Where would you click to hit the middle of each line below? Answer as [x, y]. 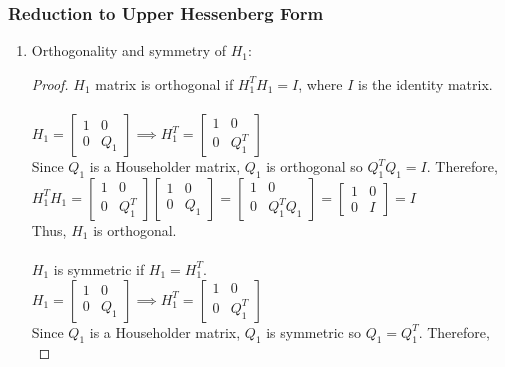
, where [320, 83]
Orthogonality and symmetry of [129, 50]
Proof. [50, 83]
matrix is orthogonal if [164, 83]
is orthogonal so [314, 166]
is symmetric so [313, 331]
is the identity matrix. [425, 83]
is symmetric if [99, 268]
